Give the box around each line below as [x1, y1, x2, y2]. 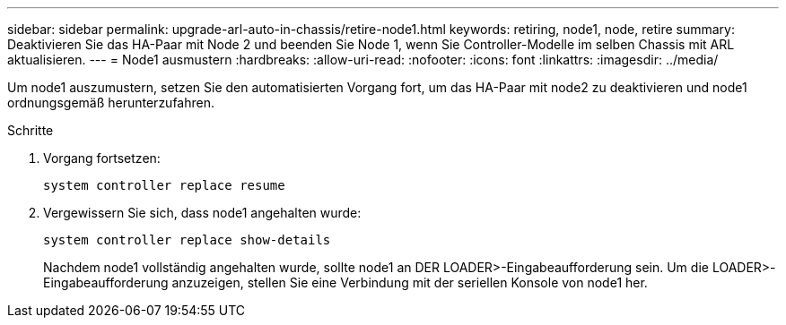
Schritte [7, 123, 54, 138]
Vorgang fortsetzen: [43, 150, 161, 166]
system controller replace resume [43, 178, 285, 192]
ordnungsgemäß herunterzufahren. [7, 95, 214, 110]
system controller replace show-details [43, 233, 331, 247]
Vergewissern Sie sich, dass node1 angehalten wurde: [43, 205, 362, 220]
